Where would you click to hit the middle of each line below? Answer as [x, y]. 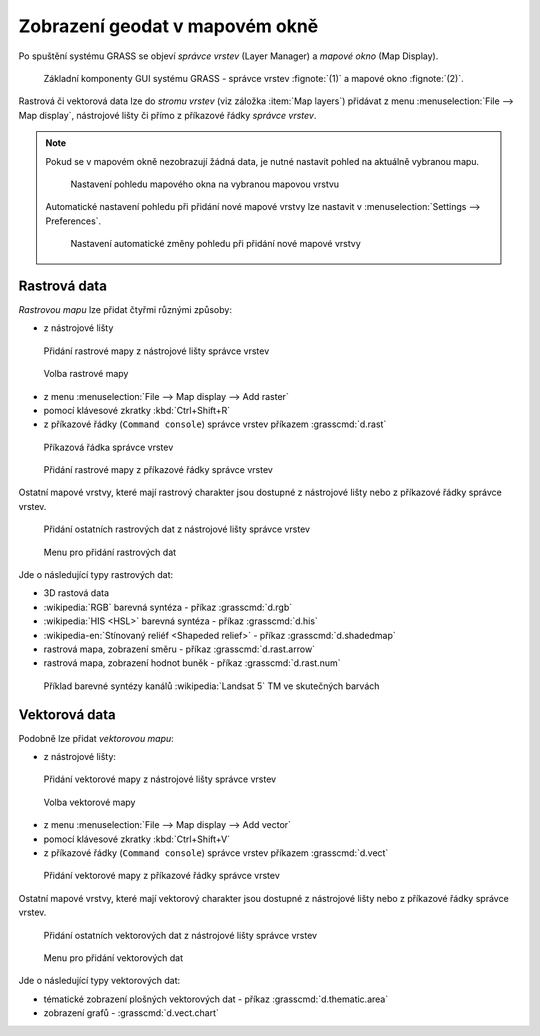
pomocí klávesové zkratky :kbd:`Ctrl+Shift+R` [137, 410]
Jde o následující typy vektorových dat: [99, 981]
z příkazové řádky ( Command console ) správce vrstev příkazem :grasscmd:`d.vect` [216, 853]
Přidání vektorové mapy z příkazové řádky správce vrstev [161, 876]
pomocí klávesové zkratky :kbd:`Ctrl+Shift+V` [137, 839]
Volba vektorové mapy [89, 802]
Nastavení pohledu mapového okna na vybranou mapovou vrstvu [205, 184]
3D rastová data [76, 593]
